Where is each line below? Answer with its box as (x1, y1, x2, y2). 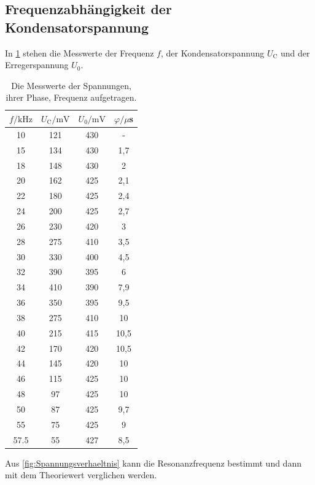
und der (280, 46, 310, 59)
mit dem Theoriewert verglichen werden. (5, 468, 157, 481)
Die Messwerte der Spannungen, (11, 79, 131, 91)
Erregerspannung (5, 58, 69, 71)
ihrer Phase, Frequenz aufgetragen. (6, 91, 137, 104)
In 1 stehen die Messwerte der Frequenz (5, 46, 154, 59)
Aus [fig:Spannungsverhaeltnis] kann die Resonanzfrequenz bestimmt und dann (5, 456, 301, 469)
